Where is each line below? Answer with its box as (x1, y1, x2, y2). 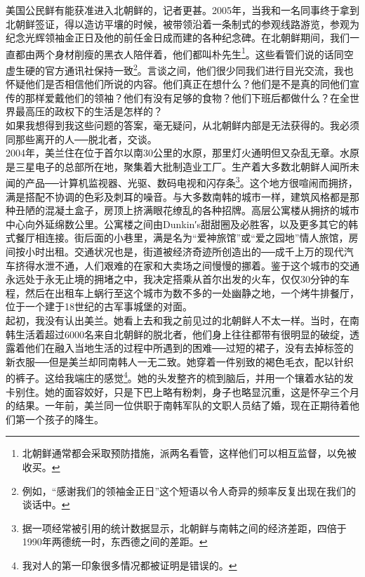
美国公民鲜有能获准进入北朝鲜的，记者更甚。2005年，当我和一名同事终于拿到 (6, 3, 359, 17)
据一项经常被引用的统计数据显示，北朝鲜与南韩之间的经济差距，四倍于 (22, 520, 347, 535)
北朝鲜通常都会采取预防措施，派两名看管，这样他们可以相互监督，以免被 (22, 446, 357, 460)
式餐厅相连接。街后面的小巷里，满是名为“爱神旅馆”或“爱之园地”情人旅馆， (6, 230, 349, 245)
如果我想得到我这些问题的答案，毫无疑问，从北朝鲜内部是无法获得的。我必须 (6, 118, 359, 133)
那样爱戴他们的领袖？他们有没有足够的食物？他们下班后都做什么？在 (25, 90, 340, 105)
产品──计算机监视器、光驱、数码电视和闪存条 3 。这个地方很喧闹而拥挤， (25, 173, 358, 190)
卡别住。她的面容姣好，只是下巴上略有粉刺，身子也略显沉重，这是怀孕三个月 (6, 384, 359, 399)
